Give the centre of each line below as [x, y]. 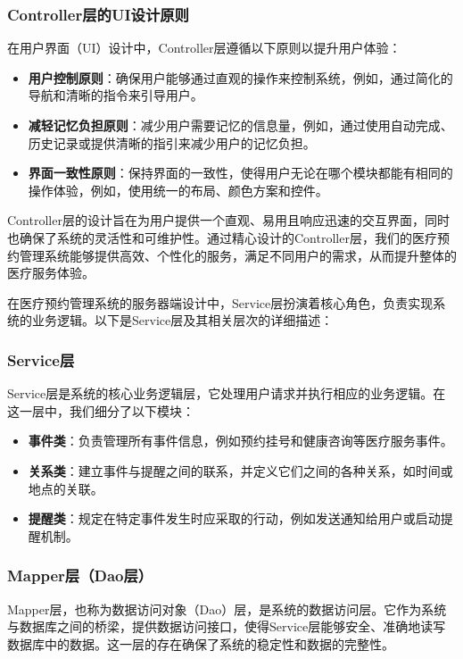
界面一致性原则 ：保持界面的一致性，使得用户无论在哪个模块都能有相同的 [240, 173]
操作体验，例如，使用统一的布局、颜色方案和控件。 [178, 190]
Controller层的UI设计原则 [98, 14]
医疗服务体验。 [51, 273]
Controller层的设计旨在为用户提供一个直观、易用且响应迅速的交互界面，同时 [228, 220]
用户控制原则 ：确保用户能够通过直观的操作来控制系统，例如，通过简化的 [240, 77]
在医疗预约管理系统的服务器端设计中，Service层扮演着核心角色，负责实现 [220, 302]
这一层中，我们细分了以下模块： [101, 410]
